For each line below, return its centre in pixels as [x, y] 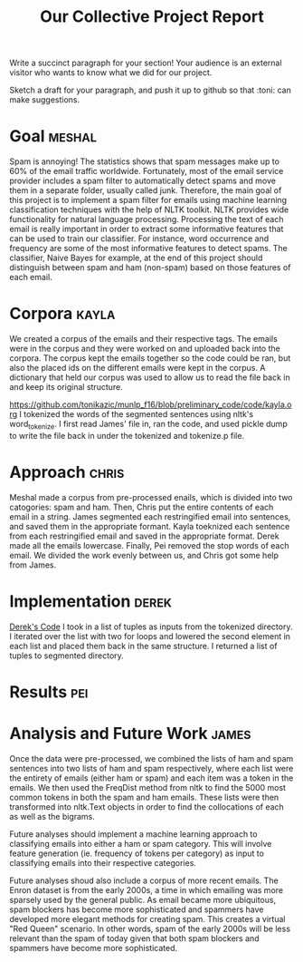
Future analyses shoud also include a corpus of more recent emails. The [144, 880]
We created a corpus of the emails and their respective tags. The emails [143, 339]
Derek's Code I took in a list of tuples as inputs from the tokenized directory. [151, 627]
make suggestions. [45, 100]
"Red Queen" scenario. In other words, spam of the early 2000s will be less [150, 928]
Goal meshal [53, 136]
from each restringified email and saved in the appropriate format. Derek [144, 536]
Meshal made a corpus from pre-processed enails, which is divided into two [151, 497]
